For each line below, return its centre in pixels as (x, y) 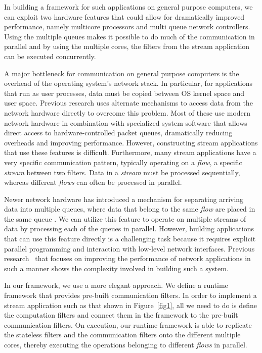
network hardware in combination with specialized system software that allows (126, 122)
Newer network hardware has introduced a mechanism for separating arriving (124, 199)
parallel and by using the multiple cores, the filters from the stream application (127, 46)
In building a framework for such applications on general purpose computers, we (128, 7)
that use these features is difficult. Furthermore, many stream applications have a (130, 152)
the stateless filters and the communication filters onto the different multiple (122, 335)
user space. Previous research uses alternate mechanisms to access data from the (128, 103)
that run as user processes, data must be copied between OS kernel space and (124, 93)
